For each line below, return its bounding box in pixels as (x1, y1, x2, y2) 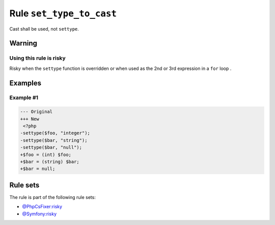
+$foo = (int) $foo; (20, 152, 71, 158)
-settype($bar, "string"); (20, 137, 88, 143)
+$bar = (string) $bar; (20, 159, 80, 164)
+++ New (20, 116, 39, 122)
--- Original (20, 109, 53, 115)
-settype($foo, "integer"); (20, 130, 90, 136)
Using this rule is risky (9, 55, 66, 62)
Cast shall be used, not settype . (9, 26, 79, 32)
